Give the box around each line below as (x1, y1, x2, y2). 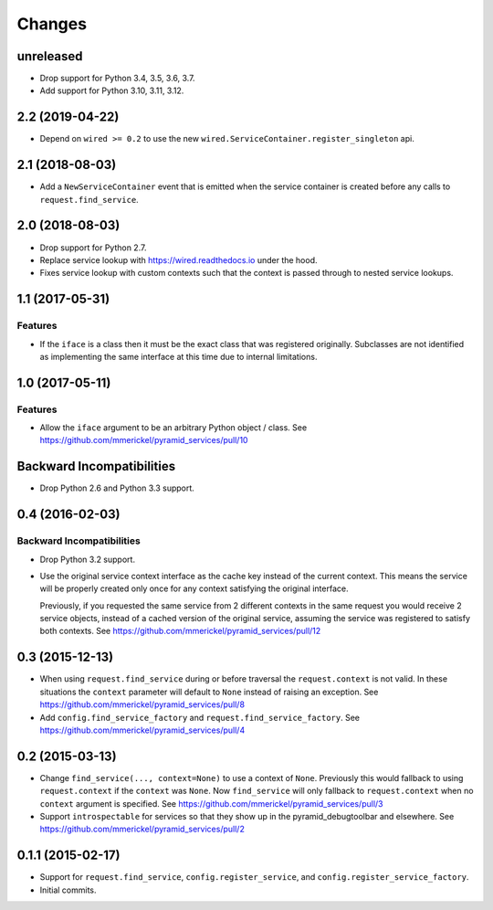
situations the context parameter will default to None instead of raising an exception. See (39, 686, 379, 697)
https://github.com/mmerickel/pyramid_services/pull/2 (39, 823, 246, 835)
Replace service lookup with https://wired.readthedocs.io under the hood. (39, 254, 319, 265)
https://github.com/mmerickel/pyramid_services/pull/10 (39, 435, 248, 446)
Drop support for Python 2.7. (39, 242, 147, 253)
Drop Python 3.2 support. (39, 554, 136, 565)
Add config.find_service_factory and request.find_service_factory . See (39, 712, 361, 723)
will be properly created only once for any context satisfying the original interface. (39, 583, 349, 594)
